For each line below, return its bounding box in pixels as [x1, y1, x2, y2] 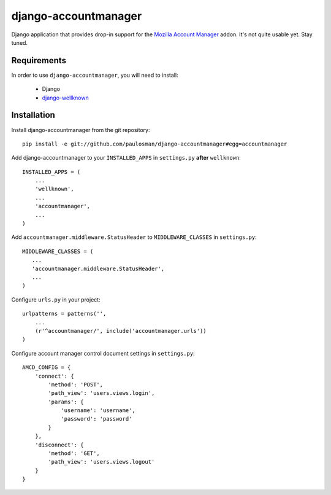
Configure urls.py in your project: [11, 295, 101, 303]
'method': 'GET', [48, 450, 101, 457]
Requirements [11, 55, 67, 66]
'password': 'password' [61, 415, 132, 423]
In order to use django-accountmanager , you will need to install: [11, 71, 178, 79]
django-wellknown [42, 94, 89, 101]
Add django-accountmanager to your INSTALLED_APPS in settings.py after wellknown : [11, 154, 242, 162]
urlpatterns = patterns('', [22, 310, 107, 318]
